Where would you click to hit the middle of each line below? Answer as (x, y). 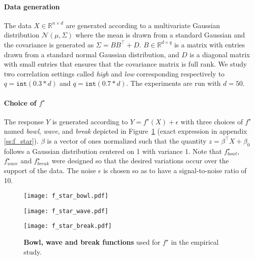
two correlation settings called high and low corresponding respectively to (114, 73)
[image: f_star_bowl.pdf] (66, 196)
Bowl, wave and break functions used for (92, 242)
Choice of (20, 102)
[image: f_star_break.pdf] (68, 226)
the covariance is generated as (49, 44)
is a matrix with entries (209, 44)
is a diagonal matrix (220, 54)
